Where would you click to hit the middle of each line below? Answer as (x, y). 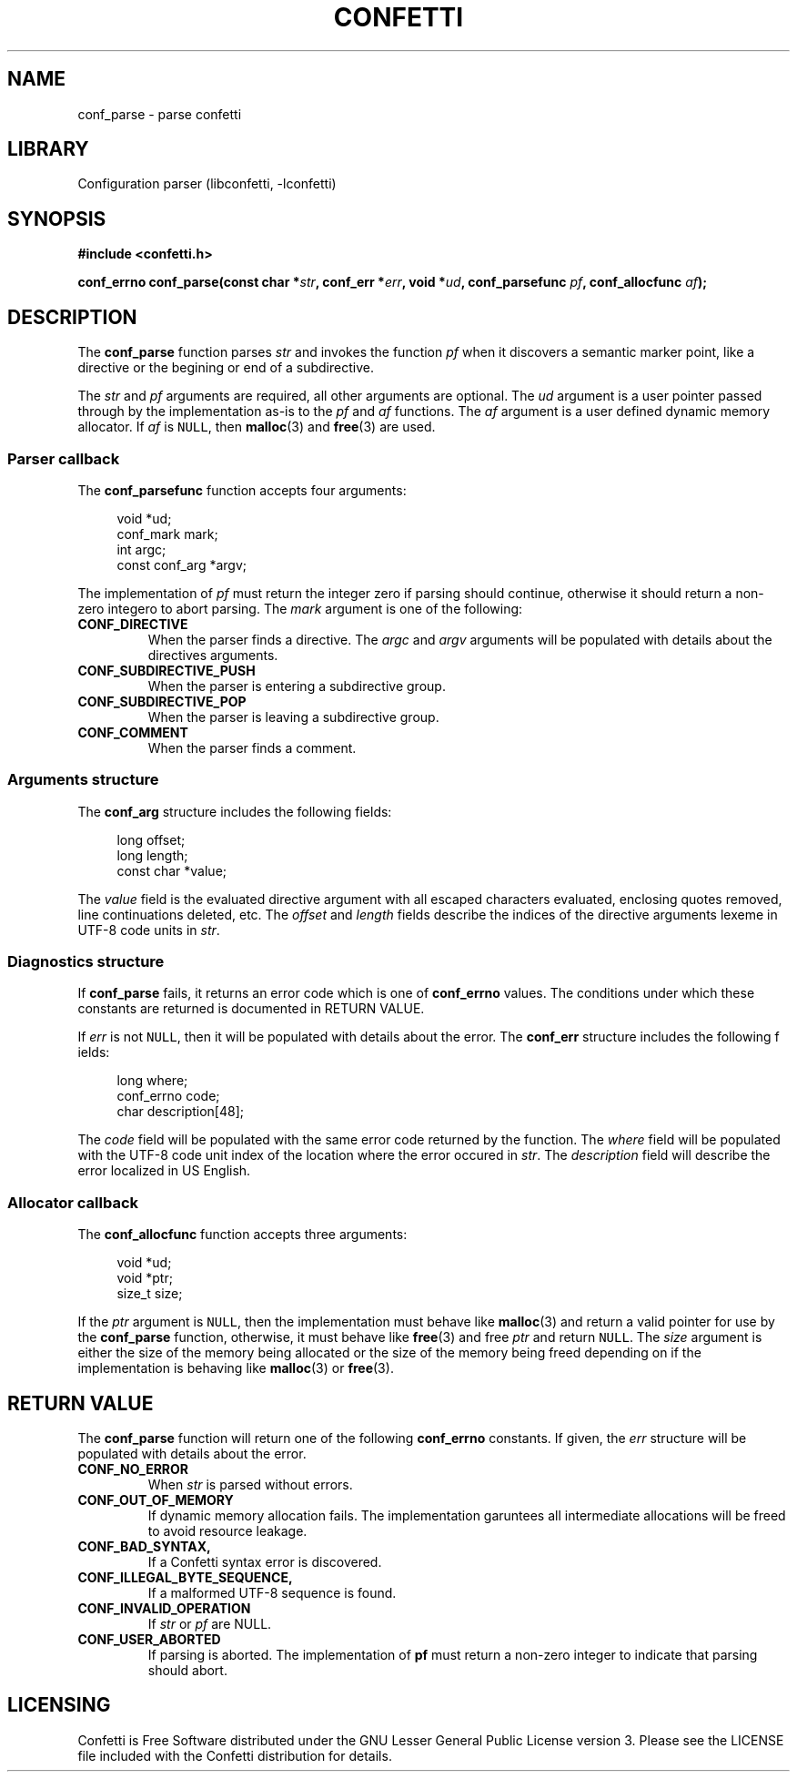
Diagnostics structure (86, 961)
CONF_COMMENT (133, 732)
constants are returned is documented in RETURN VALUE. (251, 1009)
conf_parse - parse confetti (160, 114)
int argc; (141, 549)
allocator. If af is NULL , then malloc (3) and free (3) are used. (257, 427)
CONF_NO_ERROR (133, 1469)
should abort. (187, 1670)
